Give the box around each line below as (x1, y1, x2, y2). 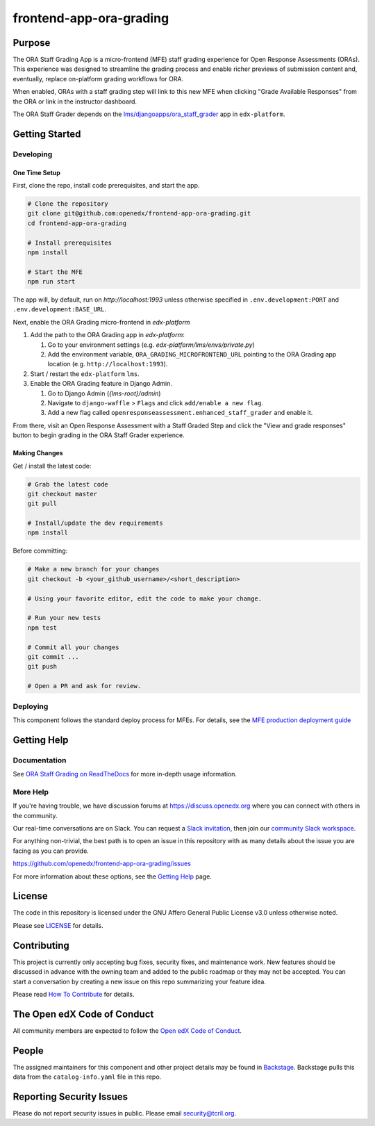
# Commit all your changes (27, 643, 119, 651)
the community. (12, 811, 58, 819)
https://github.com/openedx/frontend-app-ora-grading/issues (12, 859, 191, 868)
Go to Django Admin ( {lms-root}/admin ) (47, 389, 161, 398)
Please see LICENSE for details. (12, 921, 103, 929)
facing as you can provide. (12, 847, 90, 855)
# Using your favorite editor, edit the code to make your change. (27, 594, 262, 603)
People (12, 1045, 44, 1056)
